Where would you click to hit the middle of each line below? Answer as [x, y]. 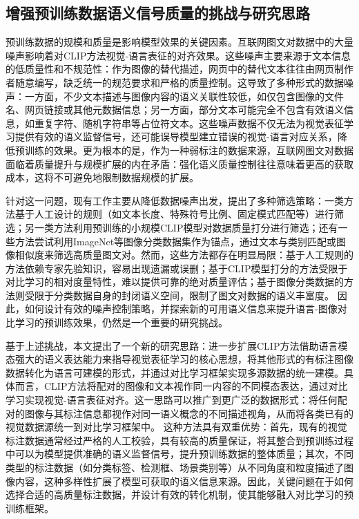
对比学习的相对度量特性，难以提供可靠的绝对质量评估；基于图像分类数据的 [175, 282]
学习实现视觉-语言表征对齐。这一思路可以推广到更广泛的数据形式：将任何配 [176, 400]
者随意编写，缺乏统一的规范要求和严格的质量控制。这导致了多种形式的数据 [175, 82]
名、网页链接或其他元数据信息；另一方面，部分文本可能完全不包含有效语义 [175, 110]
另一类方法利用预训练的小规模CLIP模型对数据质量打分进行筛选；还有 [181, 227]
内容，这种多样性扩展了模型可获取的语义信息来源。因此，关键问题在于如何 [184, 481]
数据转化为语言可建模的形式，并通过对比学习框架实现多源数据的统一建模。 [175, 372]
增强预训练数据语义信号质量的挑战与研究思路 [158, 13]
